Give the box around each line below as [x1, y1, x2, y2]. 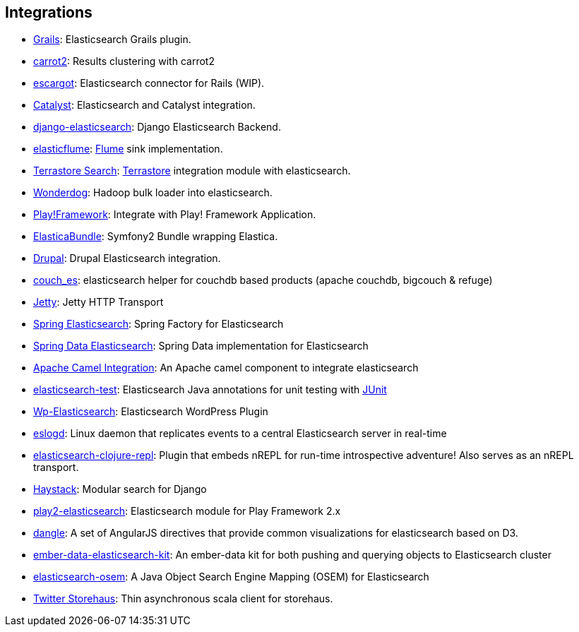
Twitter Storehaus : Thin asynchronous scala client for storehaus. [33, 592, 333, 605]
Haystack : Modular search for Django [33, 483, 207, 496]
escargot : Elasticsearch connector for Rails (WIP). [33, 77, 265, 90]
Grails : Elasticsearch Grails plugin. [33, 33, 191, 46]
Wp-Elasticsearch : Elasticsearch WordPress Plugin [33, 405, 268, 418]
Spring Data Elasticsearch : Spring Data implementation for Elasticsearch [33, 340, 369, 352]
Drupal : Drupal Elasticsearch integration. [33, 252, 221, 265]
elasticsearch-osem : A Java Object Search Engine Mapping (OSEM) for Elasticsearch [33, 571, 429, 583]
